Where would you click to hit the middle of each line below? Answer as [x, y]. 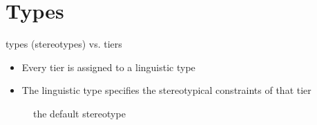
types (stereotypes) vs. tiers [64, 44]
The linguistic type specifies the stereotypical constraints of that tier [166, 90]
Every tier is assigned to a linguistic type [108, 67]
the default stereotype [79, 113]
